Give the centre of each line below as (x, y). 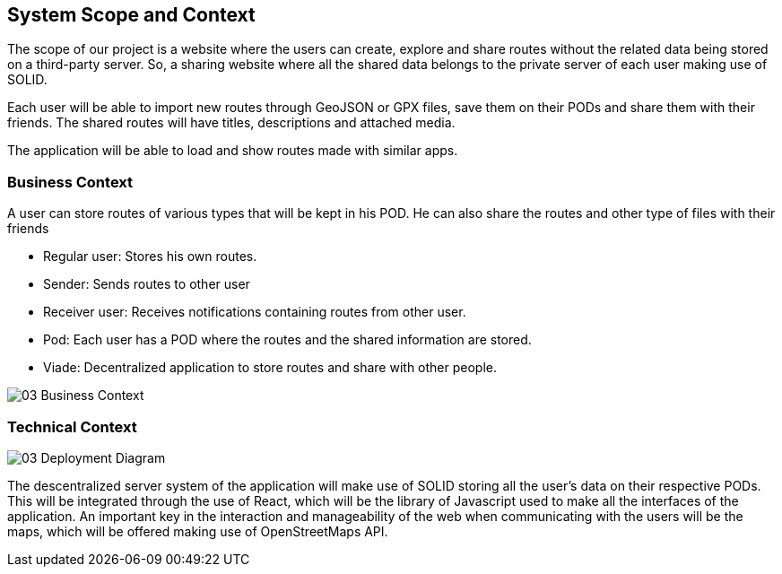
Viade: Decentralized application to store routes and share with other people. (270, 368)
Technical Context (72, 426)
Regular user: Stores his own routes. (150, 257)
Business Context (70, 182)
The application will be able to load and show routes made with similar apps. (233, 151)
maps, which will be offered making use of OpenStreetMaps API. (198, 531)
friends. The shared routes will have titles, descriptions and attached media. (231, 123)
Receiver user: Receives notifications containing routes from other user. (255, 312)
